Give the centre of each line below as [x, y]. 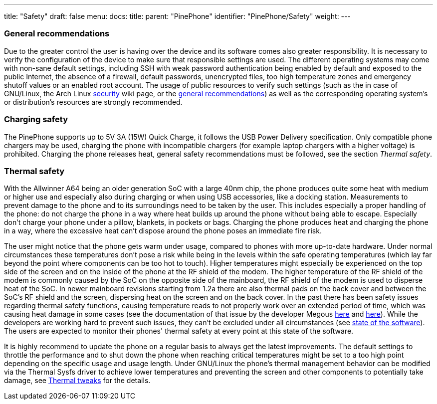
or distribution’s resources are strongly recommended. [93, 102]
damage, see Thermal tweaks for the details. [77, 381]
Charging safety [36, 119]
